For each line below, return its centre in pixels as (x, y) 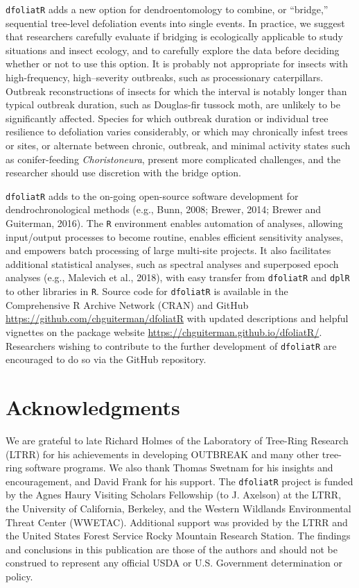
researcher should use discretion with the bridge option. (124, 173)
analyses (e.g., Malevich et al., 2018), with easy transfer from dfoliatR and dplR (178, 277)
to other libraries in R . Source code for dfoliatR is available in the (147, 291)
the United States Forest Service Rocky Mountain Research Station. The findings (178, 536)
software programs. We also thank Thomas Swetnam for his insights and (179, 468)
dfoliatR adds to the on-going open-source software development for (152, 195)
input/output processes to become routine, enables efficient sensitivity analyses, (175, 236)
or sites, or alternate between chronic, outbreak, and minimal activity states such (178, 145)
